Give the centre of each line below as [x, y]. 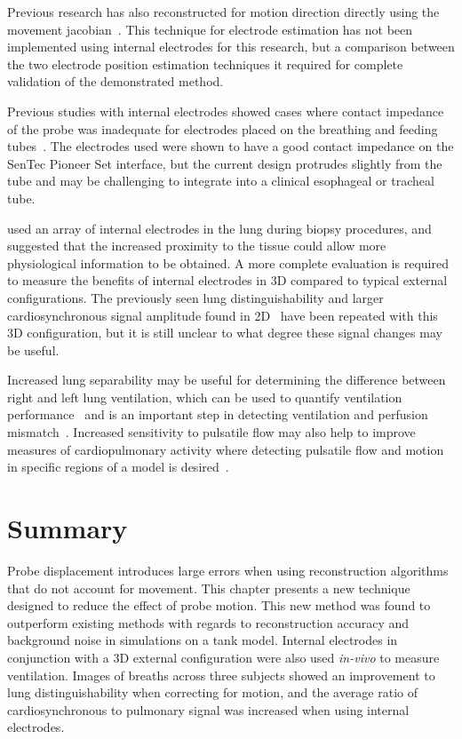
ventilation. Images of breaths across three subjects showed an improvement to [221, 675]
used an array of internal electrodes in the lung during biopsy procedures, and [219, 228]
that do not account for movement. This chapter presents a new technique [209, 588]
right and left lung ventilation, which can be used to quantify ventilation [205, 397]
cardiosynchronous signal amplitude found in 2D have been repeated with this [223, 315]
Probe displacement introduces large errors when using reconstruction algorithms [228, 570]
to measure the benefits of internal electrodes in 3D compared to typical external [227, 280]
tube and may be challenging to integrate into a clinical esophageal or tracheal [221, 181]
